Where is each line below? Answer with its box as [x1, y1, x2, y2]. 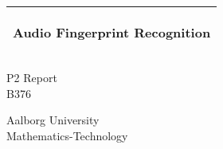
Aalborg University [6, 112, 100, 128]
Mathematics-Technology [6, 127, 128, 143]
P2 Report [6, 69, 57, 85]
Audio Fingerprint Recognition [13, 23, 211, 41]
